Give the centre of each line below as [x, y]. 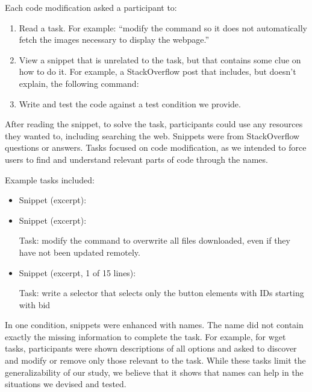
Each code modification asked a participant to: [91, 7]
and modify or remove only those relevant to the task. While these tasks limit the [155, 360]
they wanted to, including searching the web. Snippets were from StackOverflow [152, 135]
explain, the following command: [79, 83]
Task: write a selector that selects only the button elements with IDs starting [161, 293]
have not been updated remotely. [80, 252]
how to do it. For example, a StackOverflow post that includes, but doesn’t [158, 71]
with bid [35, 304]
